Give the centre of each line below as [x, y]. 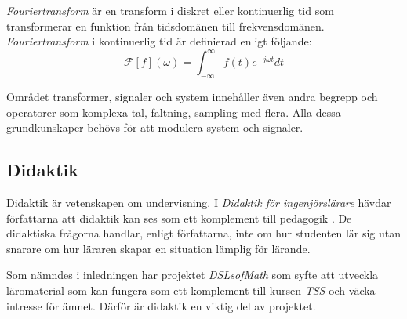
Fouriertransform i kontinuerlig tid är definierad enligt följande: [159, 41]
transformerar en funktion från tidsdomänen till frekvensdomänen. [165, 25]
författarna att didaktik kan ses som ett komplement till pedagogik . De [179, 217]
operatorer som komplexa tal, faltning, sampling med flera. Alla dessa [174, 112]
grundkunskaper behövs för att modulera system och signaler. [155, 127]
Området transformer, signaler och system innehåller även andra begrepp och [192, 97]
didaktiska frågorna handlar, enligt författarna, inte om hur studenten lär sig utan [204, 233]
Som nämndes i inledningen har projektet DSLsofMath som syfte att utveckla [193, 275]
